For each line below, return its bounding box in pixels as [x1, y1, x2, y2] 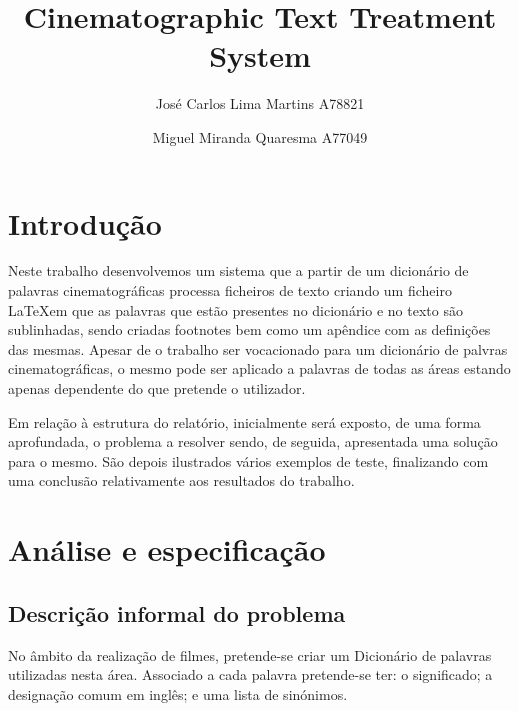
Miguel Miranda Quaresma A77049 [152, 126, 368, 147]
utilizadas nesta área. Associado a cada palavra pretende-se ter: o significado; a [8, 664, 493, 685]
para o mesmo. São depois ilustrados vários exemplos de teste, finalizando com [8, 450, 489, 471]
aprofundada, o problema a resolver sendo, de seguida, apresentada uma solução [8, 431, 498, 452]
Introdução [8, 202, 162, 243]
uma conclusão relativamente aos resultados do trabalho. [8, 470, 355, 491]
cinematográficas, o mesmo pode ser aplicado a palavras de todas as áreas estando [8, 358, 511, 379]
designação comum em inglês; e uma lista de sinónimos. [8, 683, 348, 704]
